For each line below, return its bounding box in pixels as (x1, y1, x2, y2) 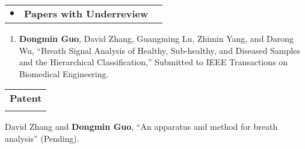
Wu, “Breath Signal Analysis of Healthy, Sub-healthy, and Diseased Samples (19, 44, 300, 56)
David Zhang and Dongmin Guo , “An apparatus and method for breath (5, 120, 278, 133)
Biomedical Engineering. (19, 67, 109, 80)
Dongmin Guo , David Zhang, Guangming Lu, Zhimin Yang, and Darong (19, 32, 294, 44)
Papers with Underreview (24, 7, 149, 20)
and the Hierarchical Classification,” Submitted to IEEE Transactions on (19, 56, 288, 68)
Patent (10, 91, 42, 105)
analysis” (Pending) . (5, 132, 79, 144)
